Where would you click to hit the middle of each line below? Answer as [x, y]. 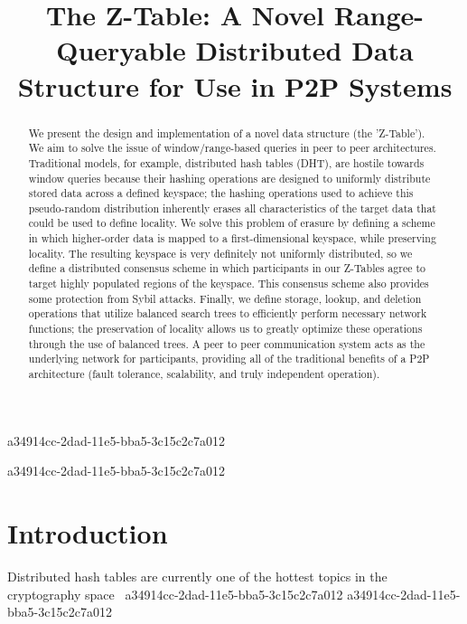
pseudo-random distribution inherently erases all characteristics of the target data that [232, 208]
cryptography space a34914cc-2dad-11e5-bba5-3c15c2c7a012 [175, 594]
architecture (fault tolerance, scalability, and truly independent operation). [204, 374]
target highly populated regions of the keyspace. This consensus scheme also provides [229, 284]
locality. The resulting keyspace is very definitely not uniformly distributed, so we [220, 253]
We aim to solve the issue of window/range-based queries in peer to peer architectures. [232, 148]
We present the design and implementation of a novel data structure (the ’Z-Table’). [227, 132]
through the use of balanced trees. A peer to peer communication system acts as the [227, 343]
